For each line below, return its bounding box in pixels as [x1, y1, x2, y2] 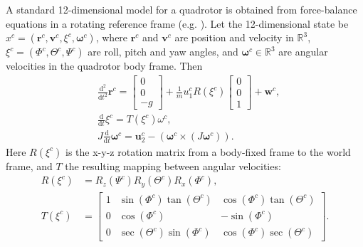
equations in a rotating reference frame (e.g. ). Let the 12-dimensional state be [6, 16, 349, 31]
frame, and [6, 158, 53, 173]
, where [95, 30, 128, 45]
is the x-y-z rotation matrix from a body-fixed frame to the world [65, 144, 351, 159]
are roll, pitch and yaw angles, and [88, 44, 238, 59]
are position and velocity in [174, 30, 294, 45]
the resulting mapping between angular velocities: [65, 158, 281, 173]
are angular [278, 44, 328, 59]
